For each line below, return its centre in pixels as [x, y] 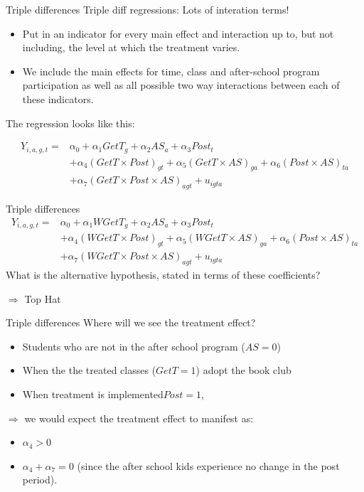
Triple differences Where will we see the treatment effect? [131, 322]
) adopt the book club [243, 370]
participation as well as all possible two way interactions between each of [181, 85]
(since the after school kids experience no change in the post [208, 465]
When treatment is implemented [93, 394]
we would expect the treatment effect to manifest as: [139, 418]
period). [40, 480]
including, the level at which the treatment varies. [131, 47]
